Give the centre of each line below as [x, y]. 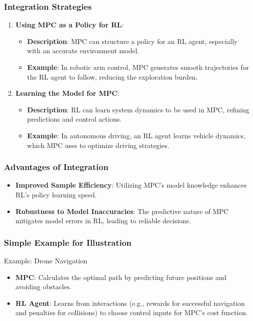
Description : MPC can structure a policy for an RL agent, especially [132, 41]
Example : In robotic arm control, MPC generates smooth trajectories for [138, 67]
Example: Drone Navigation [46, 260]
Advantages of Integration [56, 167]
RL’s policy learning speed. [56, 194]
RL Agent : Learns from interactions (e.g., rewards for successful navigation [130, 303]
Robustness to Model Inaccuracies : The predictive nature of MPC [122, 211]
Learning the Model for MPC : [67, 93]
